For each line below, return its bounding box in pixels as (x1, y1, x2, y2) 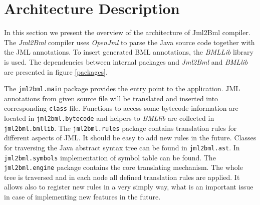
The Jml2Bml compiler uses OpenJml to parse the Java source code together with (4, 37, 255, 47)
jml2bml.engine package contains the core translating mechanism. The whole (4, 162, 243, 172)
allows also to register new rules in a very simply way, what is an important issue (4, 181, 253, 192)
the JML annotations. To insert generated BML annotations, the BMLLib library (4, 47, 253, 57)
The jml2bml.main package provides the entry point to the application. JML (4, 83, 240, 94)
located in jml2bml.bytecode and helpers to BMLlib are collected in (4, 113, 214, 123)
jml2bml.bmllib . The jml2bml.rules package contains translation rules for (4, 122, 237, 133)
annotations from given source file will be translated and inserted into (4, 93, 218, 103)
